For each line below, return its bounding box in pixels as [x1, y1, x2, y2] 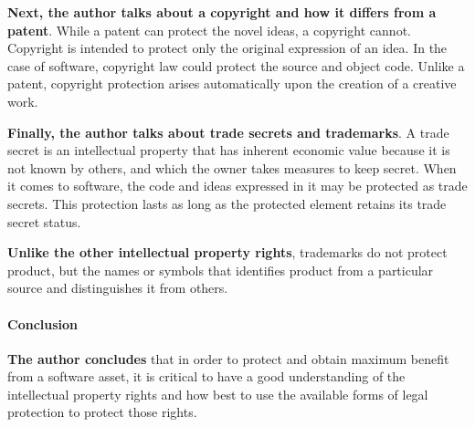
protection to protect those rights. [7, 402, 197, 422]
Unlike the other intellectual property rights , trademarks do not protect [7, 243, 448, 262]
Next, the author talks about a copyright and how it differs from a [7, 3, 437, 21]
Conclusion [7, 314, 79, 333]
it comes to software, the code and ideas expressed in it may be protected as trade [7, 176, 468, 195]
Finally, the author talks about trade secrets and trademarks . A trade [7, 122, 449, 141]
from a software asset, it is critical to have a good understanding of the [7, 367, 406, 386]
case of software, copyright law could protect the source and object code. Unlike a [7, 56, 465, 75]
